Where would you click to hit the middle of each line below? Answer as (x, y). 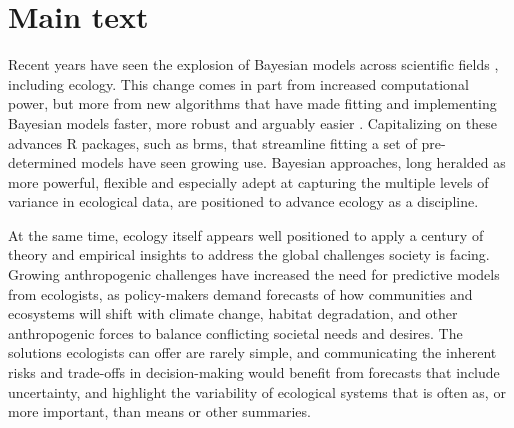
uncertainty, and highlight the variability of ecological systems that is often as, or (257, 391)
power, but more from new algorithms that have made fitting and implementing (252, 103)
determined (42, 162)
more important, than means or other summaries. (159, 411)
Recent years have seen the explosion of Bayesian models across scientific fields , (253, 64)
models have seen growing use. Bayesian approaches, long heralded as (293, 162)
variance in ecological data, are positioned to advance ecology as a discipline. (243, 201)
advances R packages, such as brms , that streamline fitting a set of (212, 142)
